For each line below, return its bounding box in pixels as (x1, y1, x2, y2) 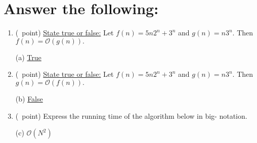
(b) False (15, 93, 43, 104)
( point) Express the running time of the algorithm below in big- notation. (15, 110, 247, 121)
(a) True (15, 52, 41, 62)
